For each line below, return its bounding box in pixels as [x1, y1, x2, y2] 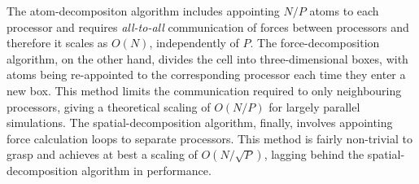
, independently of [149, 34, 239, 51]
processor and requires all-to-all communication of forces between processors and [7, 18, 409, 35]
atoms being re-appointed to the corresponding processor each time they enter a [7, 66, 406, 83]
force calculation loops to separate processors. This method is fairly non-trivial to [7, 129, 412, 147]
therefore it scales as [7, 34, 108, 51]
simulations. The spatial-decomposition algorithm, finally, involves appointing [7, 114, 393, 131]
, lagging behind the [264, 146, 364, 163]
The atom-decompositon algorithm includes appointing [7, 2, 280, 19]
